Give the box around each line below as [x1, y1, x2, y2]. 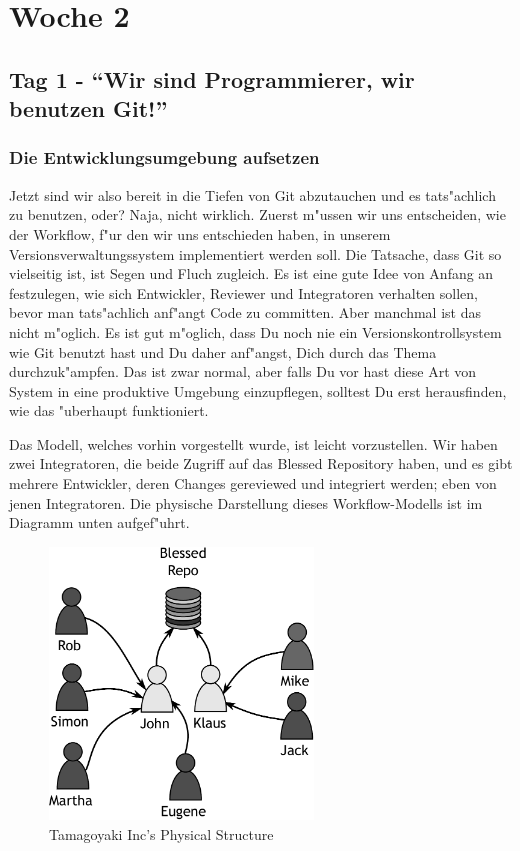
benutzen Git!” [9, 93, 168, 124]
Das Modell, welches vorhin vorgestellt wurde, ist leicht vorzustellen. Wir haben [9, 433, 498, 454]
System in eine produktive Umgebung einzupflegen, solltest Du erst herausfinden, [9, 380, 507, 401]
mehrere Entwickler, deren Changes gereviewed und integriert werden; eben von [9, 473, 497, 494]
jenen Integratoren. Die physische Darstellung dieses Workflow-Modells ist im [9, 492, 483, 513]
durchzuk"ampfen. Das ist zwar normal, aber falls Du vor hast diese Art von [9, 361, 477, 382]
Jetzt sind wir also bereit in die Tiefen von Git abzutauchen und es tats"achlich [9, 184, 496, 205]
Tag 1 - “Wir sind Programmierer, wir [9, 63, 415, 94]
